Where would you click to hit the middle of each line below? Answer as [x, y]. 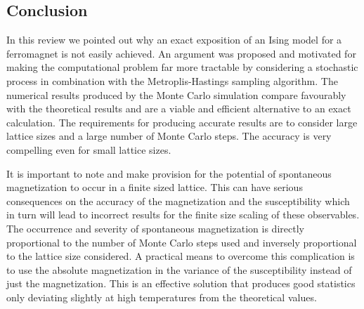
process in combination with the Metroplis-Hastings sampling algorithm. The [172, 80]
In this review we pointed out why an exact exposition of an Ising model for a [174, 40]
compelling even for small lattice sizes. [89, 149]
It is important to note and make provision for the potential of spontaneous [169, 173]
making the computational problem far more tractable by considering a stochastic [182, 67]
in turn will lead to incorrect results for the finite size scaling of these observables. [183, 215]
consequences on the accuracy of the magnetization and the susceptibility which [178, 200]
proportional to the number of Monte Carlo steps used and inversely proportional [182, 242]
